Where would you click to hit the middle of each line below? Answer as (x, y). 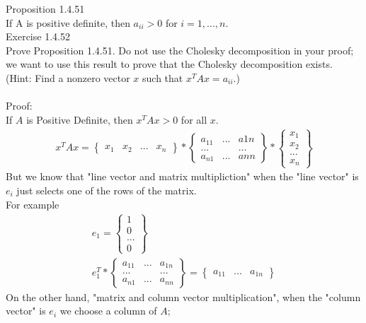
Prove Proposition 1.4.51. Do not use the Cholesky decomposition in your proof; (180, 50)
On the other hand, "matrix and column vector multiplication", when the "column (183, 296)
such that (163, 77)
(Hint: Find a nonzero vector (68, 77)
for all (194, 119)
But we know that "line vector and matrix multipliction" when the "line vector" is (182, 176)
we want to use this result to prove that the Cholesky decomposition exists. (169, 64)
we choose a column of (108, 311)
